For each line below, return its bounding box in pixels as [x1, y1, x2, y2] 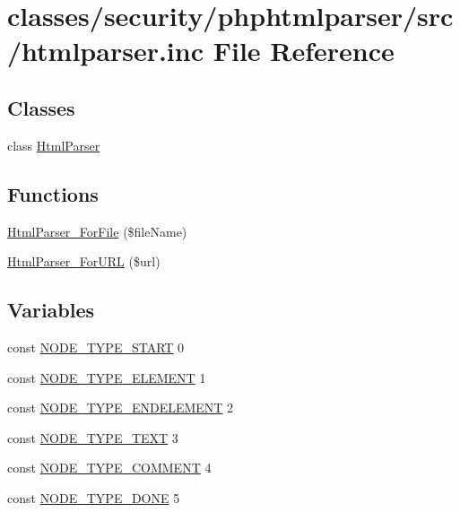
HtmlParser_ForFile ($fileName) [7, 221, 187, 240]
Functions [7, 179, 99, 207]
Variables [7, 296, 95, 324]
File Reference [213, 32, 395, 69]
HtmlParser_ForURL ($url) [7, 252, 161, 271]
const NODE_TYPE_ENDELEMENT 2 [7, 398, 234, 417]
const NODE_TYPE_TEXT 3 [7, 428, 178, 447]
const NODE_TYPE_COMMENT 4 [7, 458, 212, 477]
